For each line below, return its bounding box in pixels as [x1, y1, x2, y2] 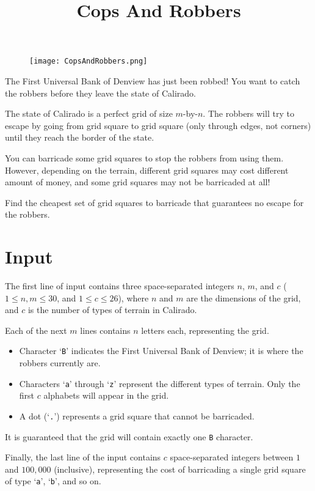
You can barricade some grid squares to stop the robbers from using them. [5, 152, 284, 164]
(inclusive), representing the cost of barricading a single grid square [54, 462, 306, 475]
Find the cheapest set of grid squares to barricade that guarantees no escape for [5, 196, 304, 209]
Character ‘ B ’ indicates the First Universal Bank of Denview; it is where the [19, 344, 303, 357]
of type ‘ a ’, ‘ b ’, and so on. [5, 474, 101, 487]
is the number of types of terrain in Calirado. [27, 303, 197, 316]
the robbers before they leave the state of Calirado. [5, 86, 196, 99]
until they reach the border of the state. [5, 131, 154, 144]
